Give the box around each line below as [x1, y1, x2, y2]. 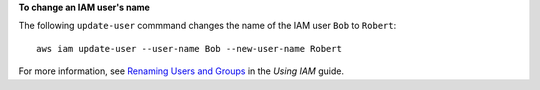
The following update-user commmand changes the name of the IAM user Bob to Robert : [18, 20, 397, 32]
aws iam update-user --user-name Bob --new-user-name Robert [36, 43, 342, 54]
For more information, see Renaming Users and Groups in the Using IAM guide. [18, 65, 345, 77]
